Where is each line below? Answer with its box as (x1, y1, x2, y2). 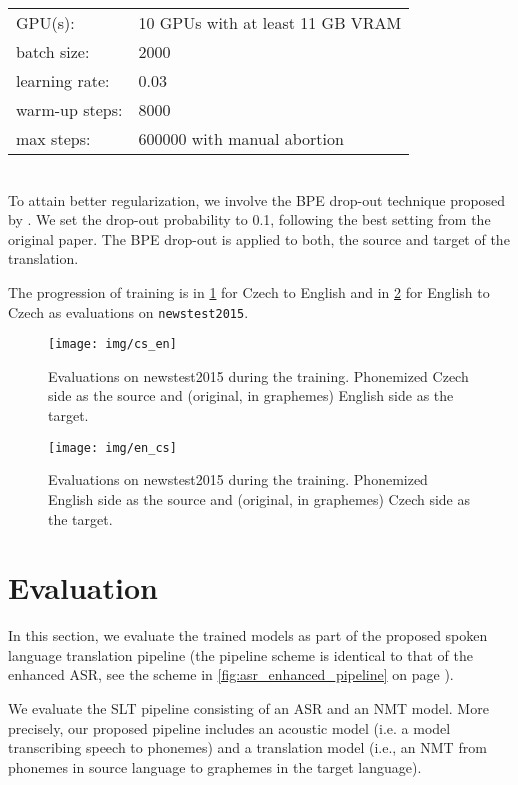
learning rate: (16, 69, 110, 92)
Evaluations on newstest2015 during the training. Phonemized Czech (48, 365, 469, 386)
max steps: (16, 127, 91, 150)
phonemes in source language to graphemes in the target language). (8, 756, 422, 777)
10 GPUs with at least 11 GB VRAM (138, 11, 402, 34)
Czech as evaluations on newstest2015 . (8, 301, 249, 322)
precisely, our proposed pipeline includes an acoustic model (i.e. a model (8, 717, 451, 738)
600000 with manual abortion (138, 127, 344, 150)
